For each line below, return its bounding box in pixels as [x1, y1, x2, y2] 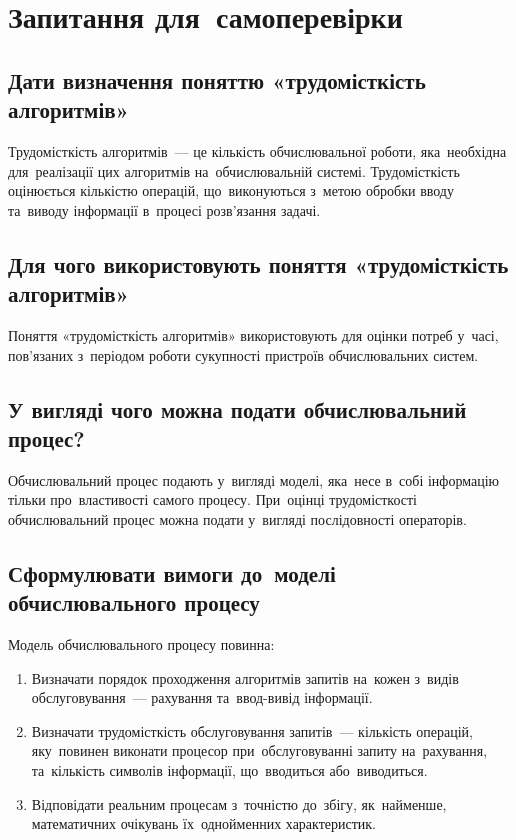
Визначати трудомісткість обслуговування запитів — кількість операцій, [31, 720, 473, 741]
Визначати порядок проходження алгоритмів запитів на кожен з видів [31, 667, 459, 688]
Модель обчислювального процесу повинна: [8, 634, 275, 655]
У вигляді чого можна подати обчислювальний [8, 393, 467, 424]
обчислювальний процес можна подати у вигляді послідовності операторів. [8, 508, 467, 529]
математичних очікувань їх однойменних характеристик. [31, 813, 377, 834]
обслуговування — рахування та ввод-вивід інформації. [31, 687, 373, 708]
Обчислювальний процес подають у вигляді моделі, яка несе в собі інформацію [8, 469, 500, 490]
